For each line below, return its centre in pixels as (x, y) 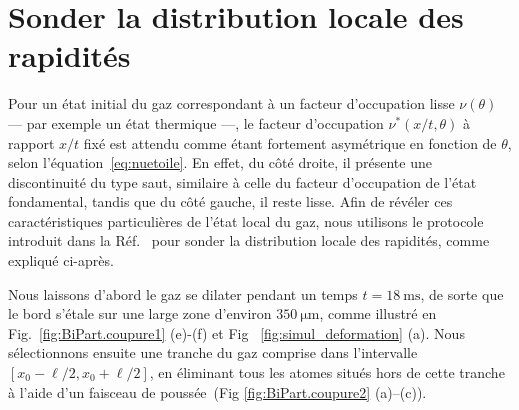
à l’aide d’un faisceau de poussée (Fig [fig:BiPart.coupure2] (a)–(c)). (217, 391)
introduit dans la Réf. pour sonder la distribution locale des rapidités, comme (249, 240)
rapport (31, 142)
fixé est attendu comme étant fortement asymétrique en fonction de (290, 142)
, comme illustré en (378, 313)
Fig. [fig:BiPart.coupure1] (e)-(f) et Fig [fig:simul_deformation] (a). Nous (236, 332)
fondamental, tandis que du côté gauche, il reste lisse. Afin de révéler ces (230, 201)
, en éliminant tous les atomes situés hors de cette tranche (327, 372)
